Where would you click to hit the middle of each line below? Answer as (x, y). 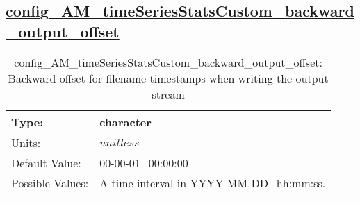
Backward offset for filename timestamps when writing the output (168, 78)
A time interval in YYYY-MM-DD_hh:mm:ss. (213, 182)
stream (168, 94)
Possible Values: (50, 182)
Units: (26, 142)
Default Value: (46, 162)
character (125, 121)
